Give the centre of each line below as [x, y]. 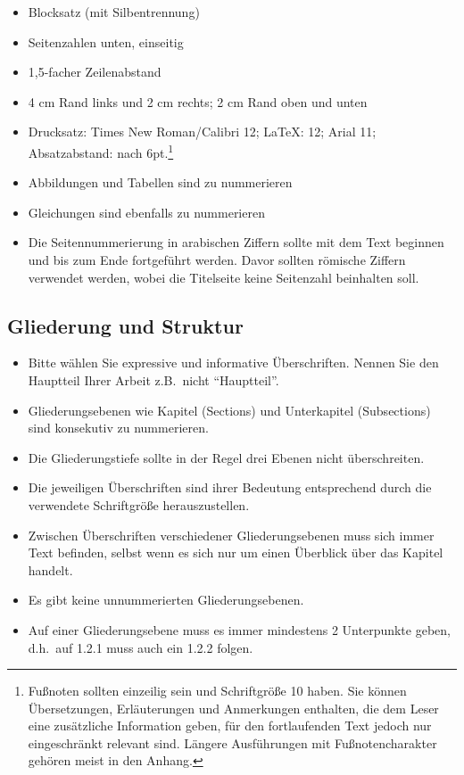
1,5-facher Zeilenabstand [95, 72]
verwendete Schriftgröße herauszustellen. [139, 504]
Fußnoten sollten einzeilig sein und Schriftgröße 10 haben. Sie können [217, 691]
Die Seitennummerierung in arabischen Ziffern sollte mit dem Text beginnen [236, 242]
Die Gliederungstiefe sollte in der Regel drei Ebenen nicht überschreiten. [226, 457]
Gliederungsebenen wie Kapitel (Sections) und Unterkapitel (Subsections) [229, 410]
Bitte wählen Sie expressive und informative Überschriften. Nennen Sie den [233, 363]
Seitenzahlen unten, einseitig [106, 41]
